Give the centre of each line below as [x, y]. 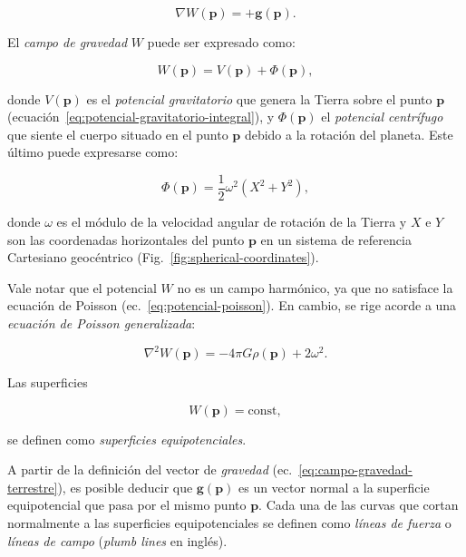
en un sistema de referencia [336, 239]
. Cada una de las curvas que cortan [359, 505]
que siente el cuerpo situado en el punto [118, 134]
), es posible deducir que [125, 487]
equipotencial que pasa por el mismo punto [127, 505]
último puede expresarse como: [93, 152]
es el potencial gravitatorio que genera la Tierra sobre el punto [259, 98]
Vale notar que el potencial [82, 287]
